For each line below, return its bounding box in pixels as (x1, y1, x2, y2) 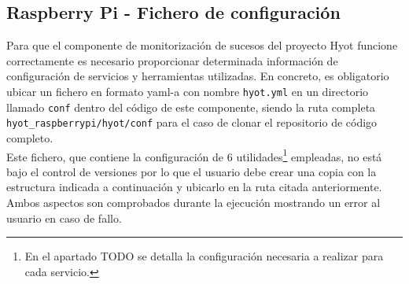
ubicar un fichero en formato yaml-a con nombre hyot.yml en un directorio (6, 83, 369, 99)
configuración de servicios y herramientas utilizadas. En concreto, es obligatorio (6, 68, 389, 84)
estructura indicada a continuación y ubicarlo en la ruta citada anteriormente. (6, 179, 382, 195)
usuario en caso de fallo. (6, 209, 122, 226)
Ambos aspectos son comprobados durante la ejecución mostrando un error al (6, 194, 381, 210)
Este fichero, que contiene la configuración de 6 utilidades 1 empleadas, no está (6, 146, 382, 164)
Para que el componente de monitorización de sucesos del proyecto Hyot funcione (6, 37, 398, 53)
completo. (6, 129, 53, 146)
